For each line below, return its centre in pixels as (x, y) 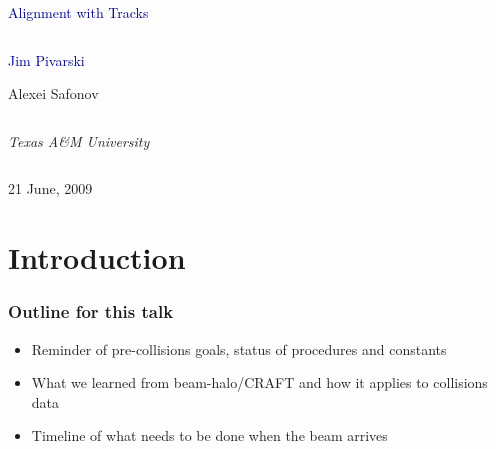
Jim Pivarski (46, 59)
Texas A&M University (79, 140)
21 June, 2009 (50, 188)
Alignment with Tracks (78, 12)
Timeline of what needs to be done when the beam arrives (209, 435)
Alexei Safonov (53, 93)
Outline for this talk (91, 311)
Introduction (97, 257)
